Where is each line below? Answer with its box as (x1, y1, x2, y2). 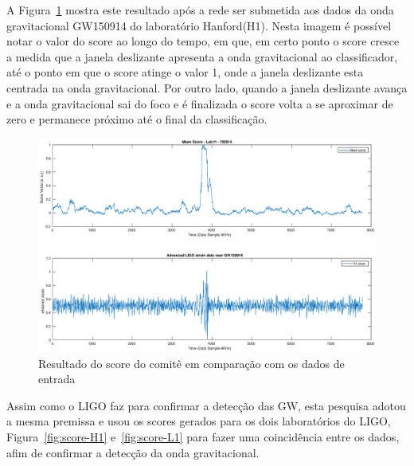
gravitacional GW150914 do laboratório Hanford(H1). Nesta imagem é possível (6, 17, 392, 33)
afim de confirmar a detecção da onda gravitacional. (6, 444, 260, 460)
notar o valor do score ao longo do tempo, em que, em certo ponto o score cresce (6, 33, 400, 49)
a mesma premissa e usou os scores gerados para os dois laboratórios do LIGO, (6, 413, 391, 429)
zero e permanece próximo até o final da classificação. (6, 111, 268, 127)
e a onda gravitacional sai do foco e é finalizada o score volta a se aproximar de (6, 95, 393, 112)
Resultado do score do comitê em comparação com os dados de (38, 354, 345, 371)
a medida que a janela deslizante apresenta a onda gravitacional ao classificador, (6, 48, 398, 65)
